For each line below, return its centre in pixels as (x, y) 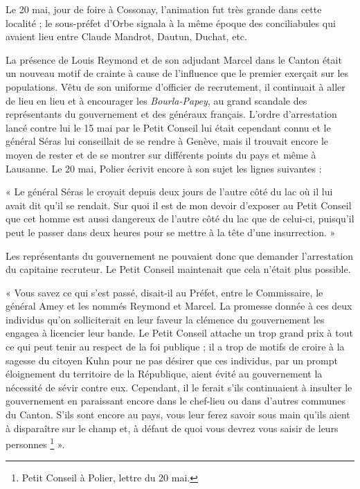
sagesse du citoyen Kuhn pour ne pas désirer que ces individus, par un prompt (172, 360)
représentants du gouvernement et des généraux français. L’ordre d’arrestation (171, 114)
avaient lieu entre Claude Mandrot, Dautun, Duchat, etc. (126, 36)
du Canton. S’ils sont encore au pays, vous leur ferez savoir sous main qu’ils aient (178, 415)
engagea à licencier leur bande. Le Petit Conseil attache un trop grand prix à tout (179, 333)
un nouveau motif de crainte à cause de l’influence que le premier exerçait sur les (177, 73)
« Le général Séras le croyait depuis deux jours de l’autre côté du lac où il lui (169, 192)
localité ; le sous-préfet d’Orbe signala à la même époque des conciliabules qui (171, 23)
